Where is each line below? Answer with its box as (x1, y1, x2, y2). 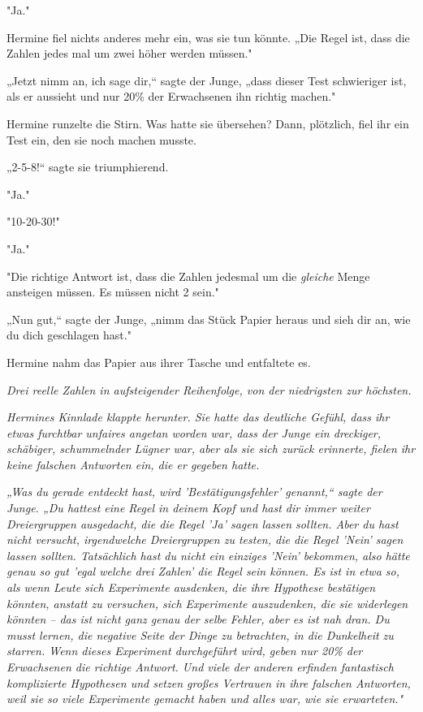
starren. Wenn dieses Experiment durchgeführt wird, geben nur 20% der (6, 642, 363, 659)
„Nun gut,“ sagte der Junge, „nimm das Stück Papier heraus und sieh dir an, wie (6, 310, 411, 327)
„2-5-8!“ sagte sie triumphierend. (6, 158, 169, 175)
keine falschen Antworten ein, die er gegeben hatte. (6, 455, 260, 473)
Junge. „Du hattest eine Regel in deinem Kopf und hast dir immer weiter (6, 499, 370, 516)
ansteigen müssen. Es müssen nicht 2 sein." (6, 283, 219, 300)
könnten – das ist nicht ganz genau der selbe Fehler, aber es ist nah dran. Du (6, 611, 390, 628)
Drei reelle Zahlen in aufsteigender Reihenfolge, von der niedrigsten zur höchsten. (6, 381, 412, 398)
